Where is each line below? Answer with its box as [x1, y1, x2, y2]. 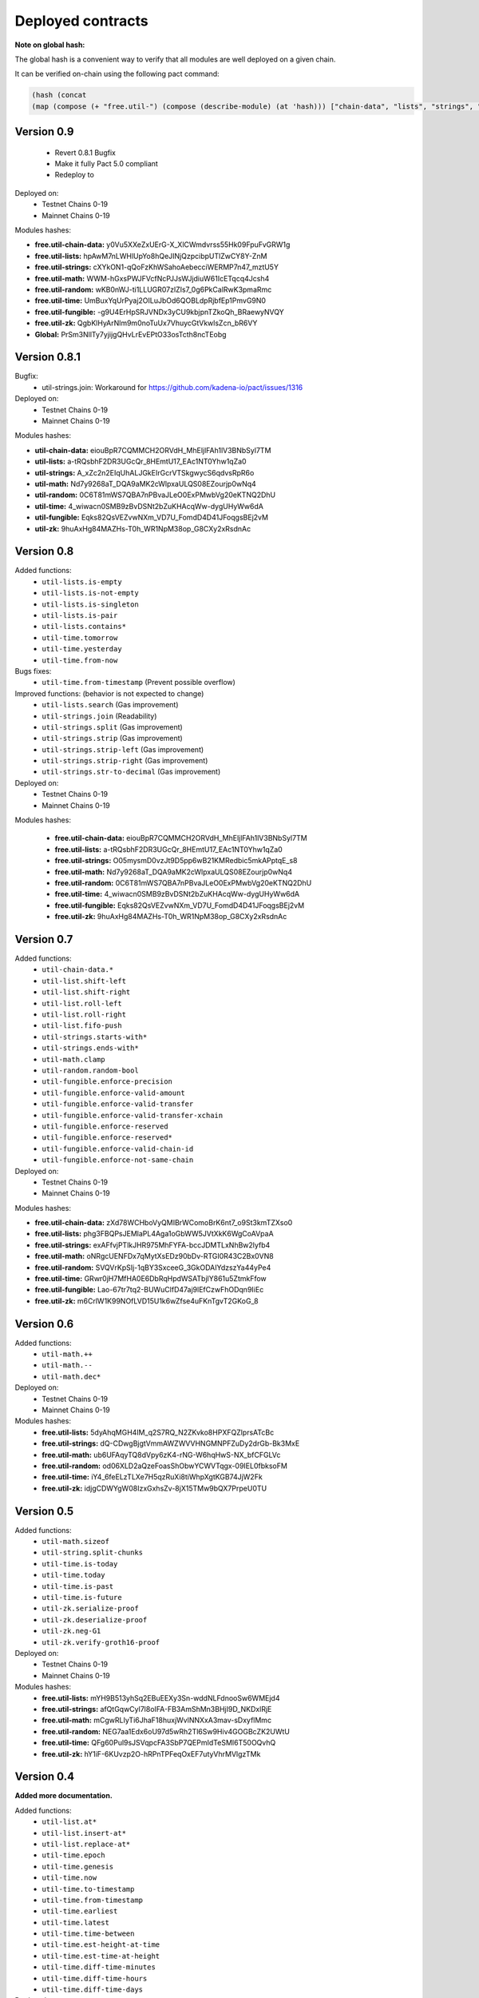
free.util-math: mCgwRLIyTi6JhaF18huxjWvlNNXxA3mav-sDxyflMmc [42, 1715, 271, 1725]
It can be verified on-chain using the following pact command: [14, 69, 220, 79]
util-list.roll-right [42, 1010, 127, 1019]
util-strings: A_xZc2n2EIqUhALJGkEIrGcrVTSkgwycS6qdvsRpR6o [34, 468, 255, 477]
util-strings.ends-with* [42, 1044, 139, 1053]
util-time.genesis [42, 1862, 114, 1871]
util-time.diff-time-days [42, 1985, 144, 1994]
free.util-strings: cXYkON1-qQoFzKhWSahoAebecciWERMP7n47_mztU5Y [34, 262, 279, 272]
